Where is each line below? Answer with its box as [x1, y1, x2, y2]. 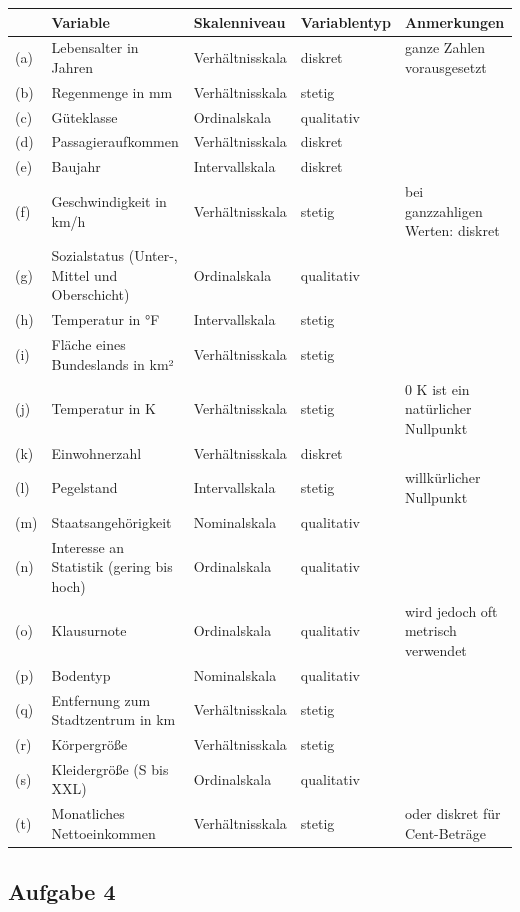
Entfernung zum [51, 689, 151, 710]
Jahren [51, 56, 94, 77]
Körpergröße [51, 734, 128, 754]
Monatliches [51, 803, 125, 824]
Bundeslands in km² [51, 353, 174, 374]
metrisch [404, 620, 457, 641]
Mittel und [51, 264, 118, 285]
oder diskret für [404, 803, 501, 824]
